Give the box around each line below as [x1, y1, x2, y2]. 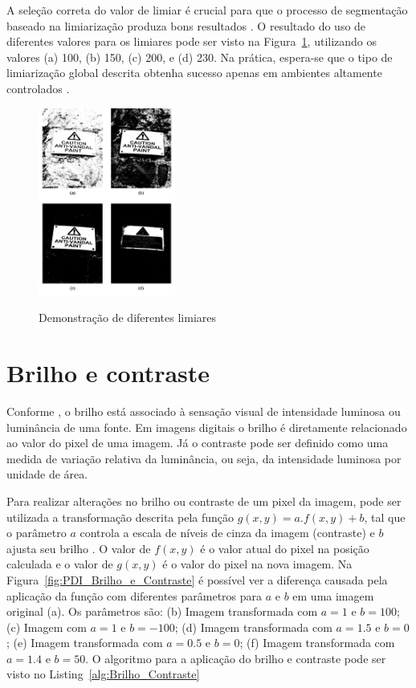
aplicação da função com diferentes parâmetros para [6, 587, 263, 604]
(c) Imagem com [6, 618, 87, 635]
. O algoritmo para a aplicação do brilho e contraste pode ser [85, 649, 386, 666]
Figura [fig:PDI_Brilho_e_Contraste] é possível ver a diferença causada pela [6, 571, 388, 588]
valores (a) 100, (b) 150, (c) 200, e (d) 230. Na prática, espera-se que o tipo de [6, 48, 393, 65]
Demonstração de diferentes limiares [39, 309, 217, 326]
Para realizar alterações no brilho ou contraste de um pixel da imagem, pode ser [6, 492, 402, 509]
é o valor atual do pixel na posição [200, 539, 369, 556]
